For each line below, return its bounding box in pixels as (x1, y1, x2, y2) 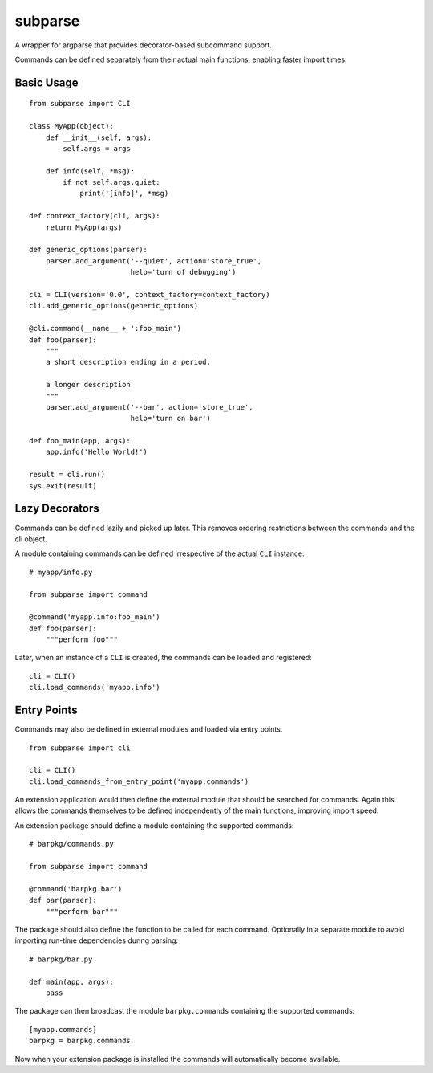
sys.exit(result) (29, 481, 97, 490)
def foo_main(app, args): (29, 436, 132, 446)
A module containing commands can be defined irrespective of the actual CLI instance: (14, 549, 305, 558)
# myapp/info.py (29, 567, 93, 577)
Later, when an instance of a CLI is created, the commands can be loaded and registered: (14, 653, 312, 663)
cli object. (14, 534, 47, 544)
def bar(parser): (29, 896, 97, 905)
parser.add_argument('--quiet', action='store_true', (45, 256, 262, 265)
